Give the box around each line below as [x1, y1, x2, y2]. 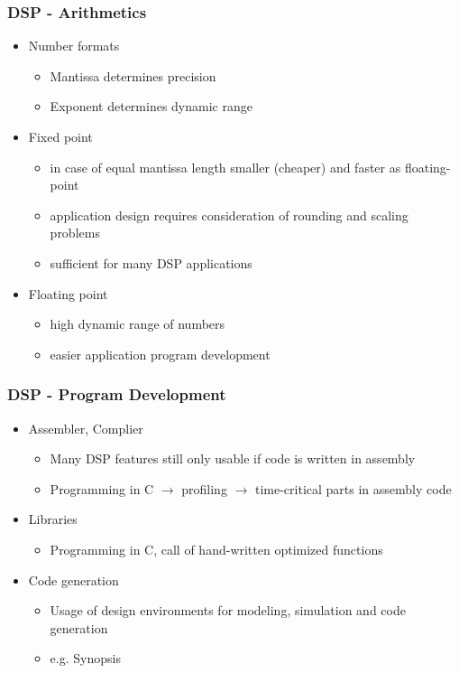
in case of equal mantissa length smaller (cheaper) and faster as [50, 157, 401, 176]
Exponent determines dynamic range [50, 97, 252, 116]
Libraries [28, 509, 78, 528]
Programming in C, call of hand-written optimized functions [50, 539, 383, 558]
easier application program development [50, 344, 271, 363]
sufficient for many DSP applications [50, 253, 252, 272]
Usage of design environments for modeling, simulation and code [50, 601, 406, 620]
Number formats [28, 36, 120, 55]
